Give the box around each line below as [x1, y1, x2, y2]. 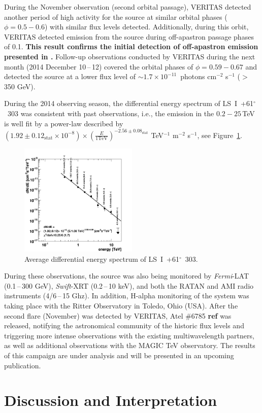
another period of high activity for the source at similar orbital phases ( [4, 11, 227, 22]
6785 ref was [191, 310, 232, 321]
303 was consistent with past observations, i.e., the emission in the [7, 108, 214, 118]
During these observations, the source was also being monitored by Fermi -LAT [4, 270, 249, 281]
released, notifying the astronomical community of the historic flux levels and [4, 320, 244, 331]
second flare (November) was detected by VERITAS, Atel [4, 310, 183, 321]
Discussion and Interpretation [4, 390, 217, 410]
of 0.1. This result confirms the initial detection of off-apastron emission [4, 41, 258, 52]
